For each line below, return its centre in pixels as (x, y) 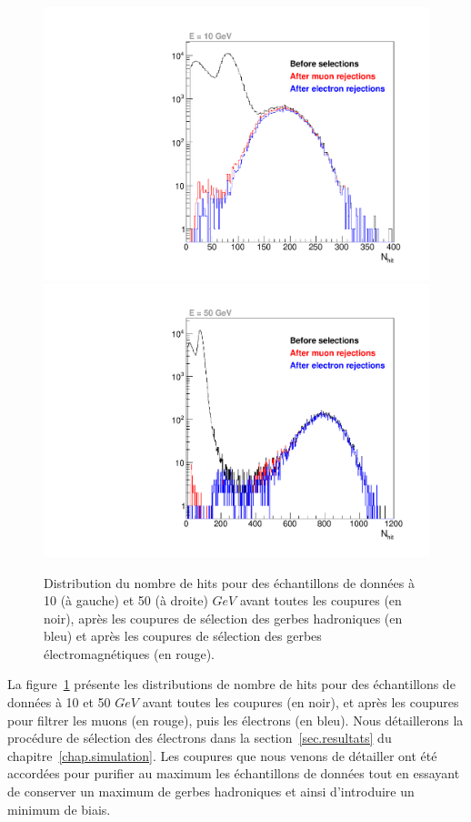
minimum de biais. (59, 809)
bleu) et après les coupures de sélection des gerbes (183, 636)
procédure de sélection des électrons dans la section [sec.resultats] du (200, 738)
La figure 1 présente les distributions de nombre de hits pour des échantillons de (231, 684)
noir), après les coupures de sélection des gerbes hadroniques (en (223, 618)
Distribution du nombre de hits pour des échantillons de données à (229, 582)
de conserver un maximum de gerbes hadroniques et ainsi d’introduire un (211, 792)
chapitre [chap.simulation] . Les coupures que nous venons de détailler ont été (222, 755)
